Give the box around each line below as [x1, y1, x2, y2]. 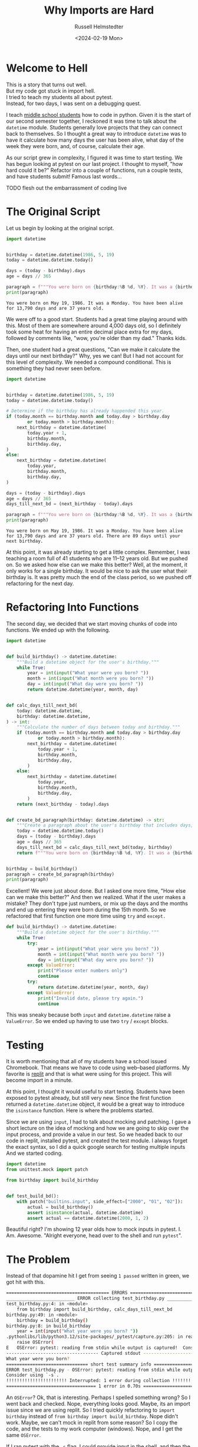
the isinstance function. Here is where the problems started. [6, 1107, 154, 1114]
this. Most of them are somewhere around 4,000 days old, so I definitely [6, 322, 181, 329]
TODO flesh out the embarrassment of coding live [6, 184, 127, 191]
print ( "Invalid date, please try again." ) [37, 995, 144, 1001]
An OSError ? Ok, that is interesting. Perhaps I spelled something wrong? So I [6, 1394, 191, 1401]
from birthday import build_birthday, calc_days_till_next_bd [16, 1306, 173, 1312]
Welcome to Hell [6, 61, 88, 74]
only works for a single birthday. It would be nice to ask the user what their [6, 567, 187, 574]
